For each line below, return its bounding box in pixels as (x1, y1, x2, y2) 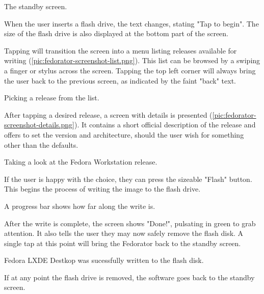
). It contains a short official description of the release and (74, 119, 256, 130)
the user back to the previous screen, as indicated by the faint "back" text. (4, 75, 236, 86)
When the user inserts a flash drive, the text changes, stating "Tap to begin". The (4, 18, 259, 29)
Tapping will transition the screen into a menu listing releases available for (4, 45, 237, 56)
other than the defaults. (4, 139, 78, 150)
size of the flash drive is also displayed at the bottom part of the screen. (4, 28, 228, 39)
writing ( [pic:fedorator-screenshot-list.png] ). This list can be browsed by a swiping (4, 55, 260, 66)
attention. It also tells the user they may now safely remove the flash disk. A (4, 228, 244, 238)
